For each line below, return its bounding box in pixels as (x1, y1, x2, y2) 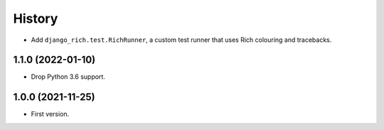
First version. (31, 110, 70, 119)
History (13, 11, 58, 26)
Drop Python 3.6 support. (31, 72, 106, 81)
